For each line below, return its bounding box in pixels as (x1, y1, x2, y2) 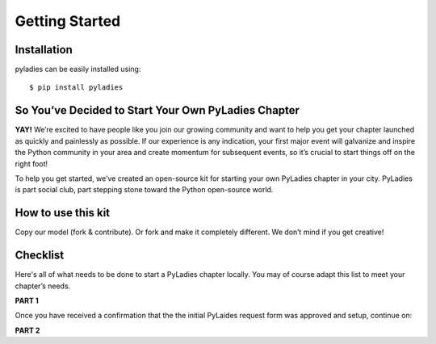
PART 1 (15, 296, 40, 305)
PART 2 (15, 325, 40, 335)
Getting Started (15, 12, 121, 30)
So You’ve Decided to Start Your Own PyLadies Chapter (15, 103, 300, 117)
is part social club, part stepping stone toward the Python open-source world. (15, 185, 274, 195)
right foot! (15, 158, 48, 169)
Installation (15, 43, 73, 57)
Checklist (15, 249, 65, 262)
